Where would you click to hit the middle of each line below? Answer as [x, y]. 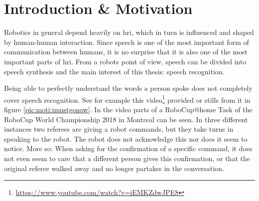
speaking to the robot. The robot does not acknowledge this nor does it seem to [126, 138]
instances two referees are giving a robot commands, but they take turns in [119, 129]
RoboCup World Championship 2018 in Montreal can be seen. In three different [126, 119]
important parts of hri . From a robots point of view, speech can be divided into [125, 61]
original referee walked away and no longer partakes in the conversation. [114, 168]
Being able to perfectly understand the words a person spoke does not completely [128, 88]
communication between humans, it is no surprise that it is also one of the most [126, 52]
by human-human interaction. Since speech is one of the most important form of [127, 42]
